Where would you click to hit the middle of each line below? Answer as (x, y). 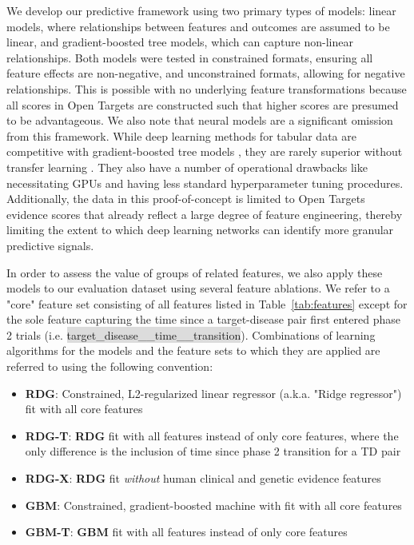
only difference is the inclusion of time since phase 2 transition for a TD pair (213, 451)
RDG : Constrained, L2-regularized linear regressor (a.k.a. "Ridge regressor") (213, 393)
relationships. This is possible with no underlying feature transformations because (207, 88)
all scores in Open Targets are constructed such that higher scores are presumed (203, 104)
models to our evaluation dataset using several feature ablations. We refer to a (198, 288)
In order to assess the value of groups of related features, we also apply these (195, 272)
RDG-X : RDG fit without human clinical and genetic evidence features (203, 478)
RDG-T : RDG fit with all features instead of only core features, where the (212, 435)
